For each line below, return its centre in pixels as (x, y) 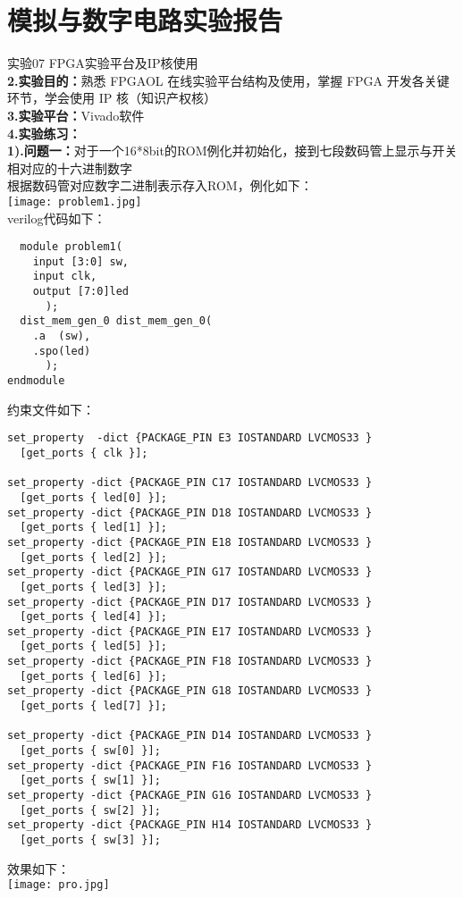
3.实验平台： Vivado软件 (76, 115)
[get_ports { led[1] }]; (93, 528)
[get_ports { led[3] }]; (93, 587)
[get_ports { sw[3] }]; (90, 840)
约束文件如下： (51, 409)
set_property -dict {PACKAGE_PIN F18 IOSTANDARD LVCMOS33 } (190, 662)
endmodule (36, 381)
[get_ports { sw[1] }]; (90, 781)
